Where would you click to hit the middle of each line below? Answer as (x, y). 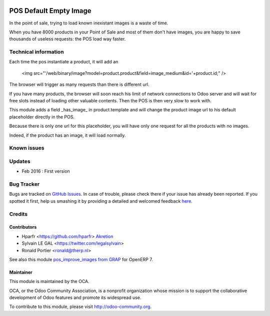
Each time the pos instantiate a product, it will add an (64, 62)
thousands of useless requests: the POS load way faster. (67, 39)
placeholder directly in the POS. (42, 117)
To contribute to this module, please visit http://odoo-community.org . (80, 307)
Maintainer (21, 272)
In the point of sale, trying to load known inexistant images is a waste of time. (89, 23)
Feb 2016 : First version (46, 171)
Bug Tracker (24, 184)
